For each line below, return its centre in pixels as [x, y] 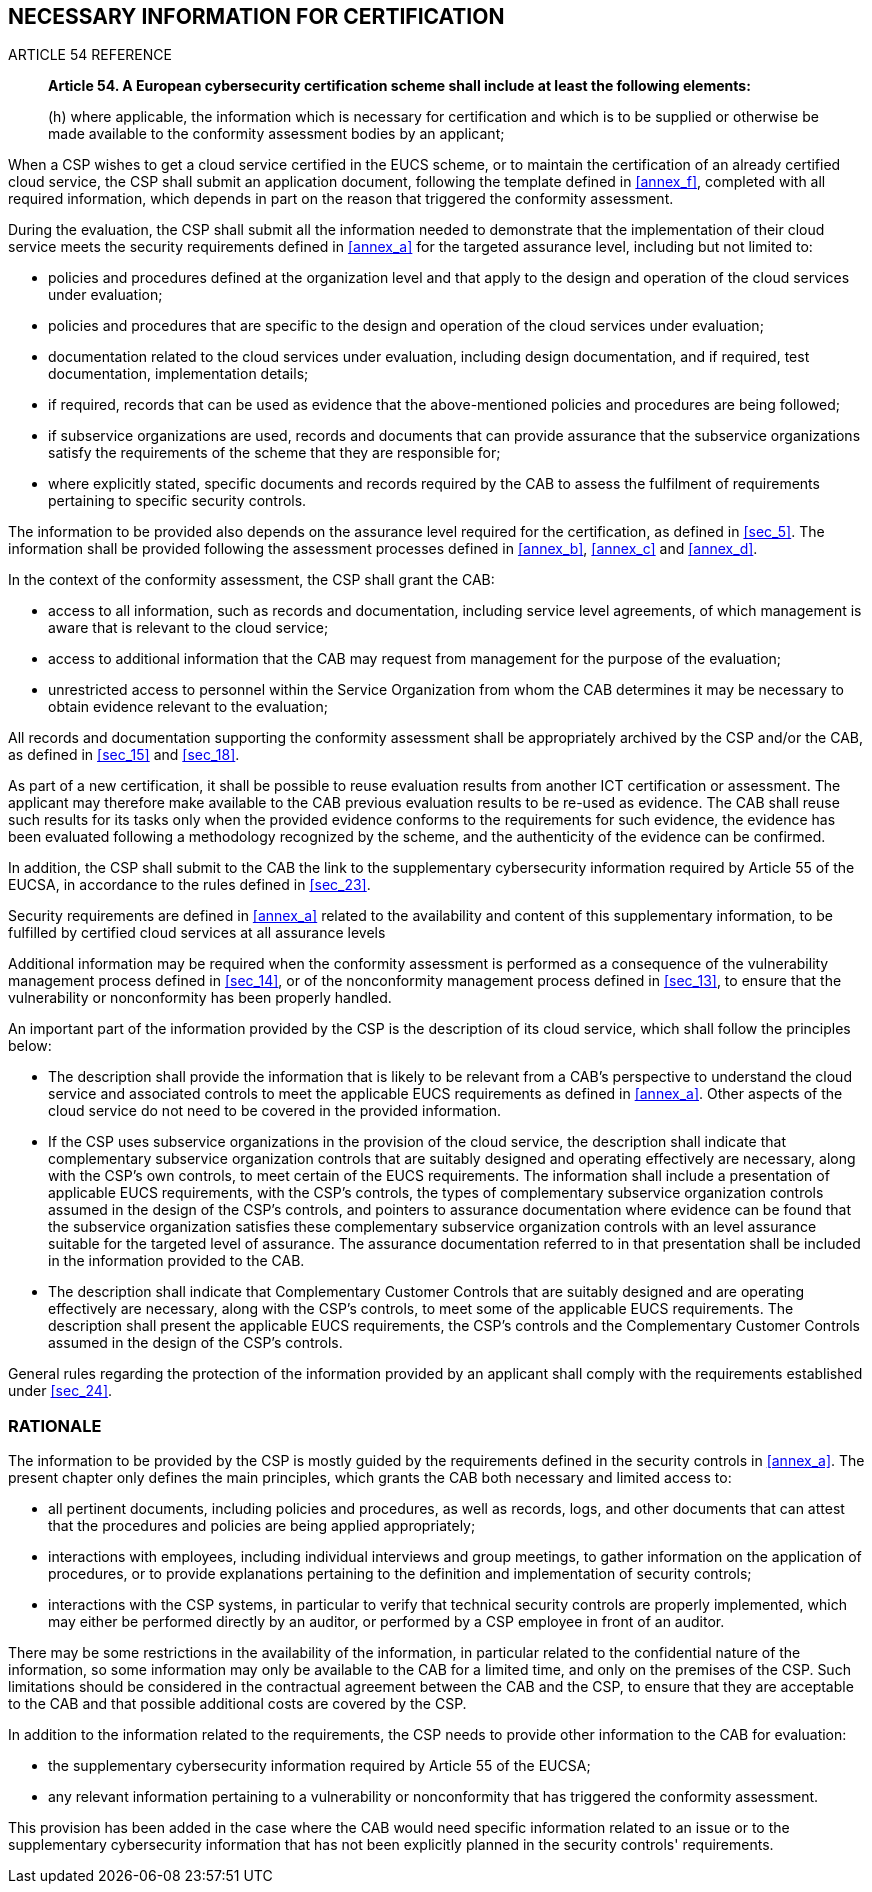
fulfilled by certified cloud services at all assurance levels [197, 933]
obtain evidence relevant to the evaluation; [188, 707]
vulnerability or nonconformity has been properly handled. [200, 998]
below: [30, 1046]
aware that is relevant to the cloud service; [188, 628]
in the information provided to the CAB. [176, 1261]
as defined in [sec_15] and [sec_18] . [124, 755]
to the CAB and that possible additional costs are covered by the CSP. [237, 1704]
